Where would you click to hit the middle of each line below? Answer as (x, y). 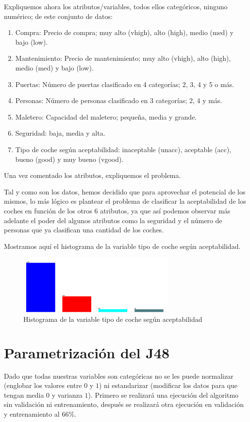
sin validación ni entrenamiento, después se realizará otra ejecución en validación (124, 404)
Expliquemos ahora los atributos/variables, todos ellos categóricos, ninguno (116, 6)
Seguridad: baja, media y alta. (60, 133)
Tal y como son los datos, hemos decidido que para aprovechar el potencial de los (125, 191)
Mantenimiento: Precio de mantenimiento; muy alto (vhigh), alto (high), (123, 58)
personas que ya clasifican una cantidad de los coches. (84, 230)
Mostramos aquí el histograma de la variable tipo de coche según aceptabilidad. (122, 246)
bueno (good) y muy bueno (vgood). (69, 159)
